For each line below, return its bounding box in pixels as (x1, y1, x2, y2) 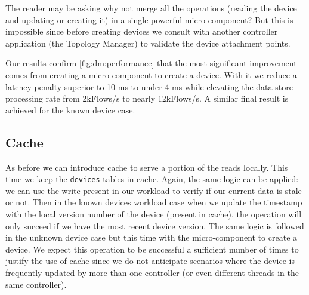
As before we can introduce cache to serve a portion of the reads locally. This (5, 161, 288, 173)
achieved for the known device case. (5, 103, 135, 116)
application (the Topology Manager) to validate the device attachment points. (5, 36, 291, 49)
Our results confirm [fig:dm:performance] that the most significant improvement (5, 57, 297, 69)
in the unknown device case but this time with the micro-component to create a (5, 231, 298, 244)
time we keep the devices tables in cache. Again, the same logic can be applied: (5, 173, 299, 185)
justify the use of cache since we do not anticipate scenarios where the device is (5, 254, 295, 267)
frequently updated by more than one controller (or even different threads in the (5, 266, 299, 278)
